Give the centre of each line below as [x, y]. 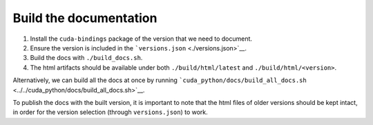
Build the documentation [85, 18]
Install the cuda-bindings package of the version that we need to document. [141, 39]
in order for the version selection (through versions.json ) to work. [111, 112]
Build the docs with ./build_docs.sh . [86, 58]
